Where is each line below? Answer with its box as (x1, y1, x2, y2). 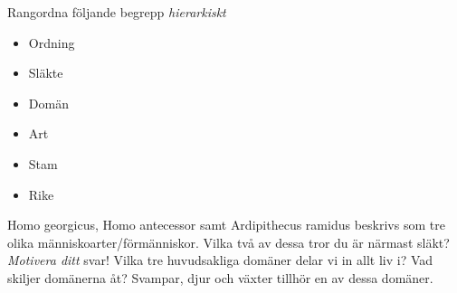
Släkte (28, 63, 63, 82)
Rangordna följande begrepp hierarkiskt (7, 3, 226, 21)
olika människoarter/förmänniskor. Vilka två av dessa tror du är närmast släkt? (7, 232, 450, 251)
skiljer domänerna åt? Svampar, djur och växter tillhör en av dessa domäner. (7, 268, 433, 287)
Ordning (28, 33, 75, 52)
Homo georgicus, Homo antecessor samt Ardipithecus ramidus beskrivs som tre (7, 215, 445, 234)
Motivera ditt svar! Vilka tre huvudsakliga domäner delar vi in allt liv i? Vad (7, 250, 433, 269)
